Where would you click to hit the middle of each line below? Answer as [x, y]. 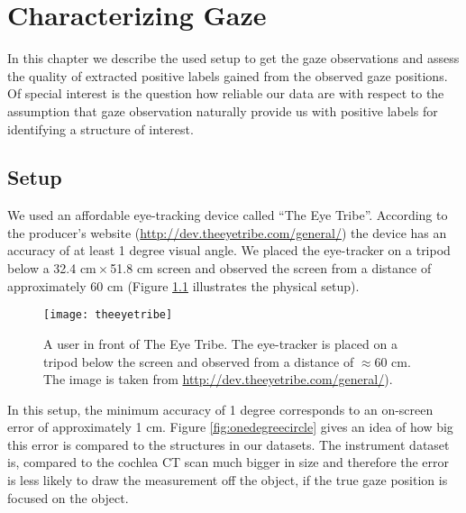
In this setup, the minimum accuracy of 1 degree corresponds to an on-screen [220, 409]
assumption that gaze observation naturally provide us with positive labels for [223, 110]
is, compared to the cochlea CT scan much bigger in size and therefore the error [228, 462]
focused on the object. [68, 497]
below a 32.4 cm [52, 268]
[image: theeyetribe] [108, 315]
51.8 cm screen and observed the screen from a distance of [271, 268]
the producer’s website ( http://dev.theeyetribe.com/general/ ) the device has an [227, 232]
